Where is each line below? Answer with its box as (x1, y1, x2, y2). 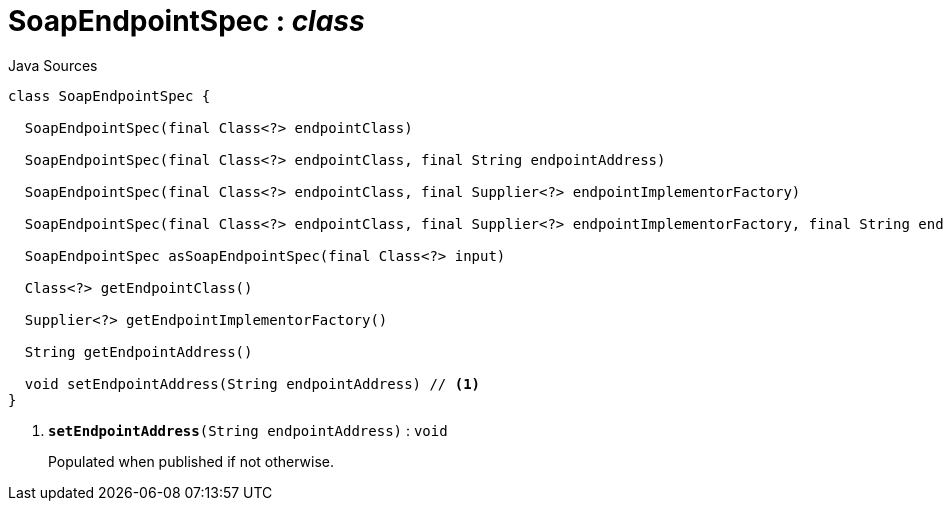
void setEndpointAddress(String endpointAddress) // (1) (24, 375, 481, 392)
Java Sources (8, 56, 98, 74)
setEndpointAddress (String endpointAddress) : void (48, 421, 448, 439)
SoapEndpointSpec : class (8, 4, 365, 38)
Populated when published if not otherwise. (48, 452, 335, 470)
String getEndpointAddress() (24, 343, 253, 360)
